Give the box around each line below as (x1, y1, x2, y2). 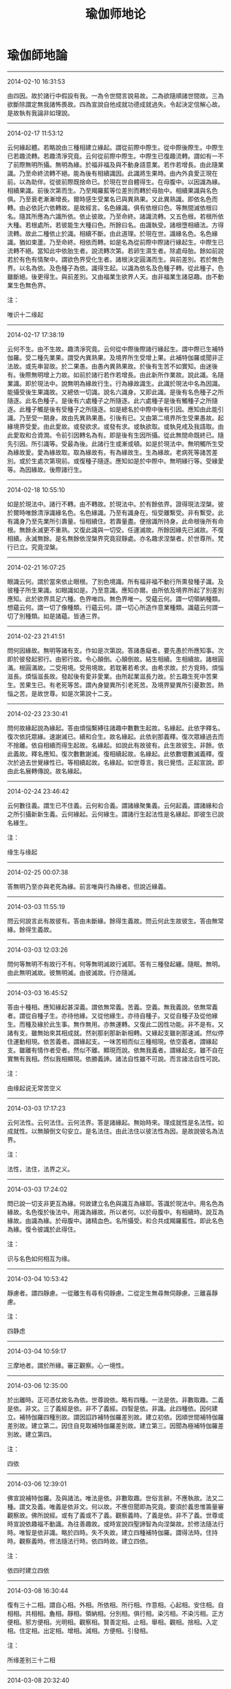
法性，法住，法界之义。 (7, 1165, 74, 1173)
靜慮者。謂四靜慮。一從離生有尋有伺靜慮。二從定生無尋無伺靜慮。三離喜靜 (7, 1289, 218, 1297)
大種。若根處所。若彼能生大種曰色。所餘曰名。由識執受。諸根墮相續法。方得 (7, 221, 224, 229)
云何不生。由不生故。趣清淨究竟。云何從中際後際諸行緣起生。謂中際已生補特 (7, 345, 224, 353)
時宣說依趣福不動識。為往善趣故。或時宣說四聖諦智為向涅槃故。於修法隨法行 (7, 1519, 224, 1528)
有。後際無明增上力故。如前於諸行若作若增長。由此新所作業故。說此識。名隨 (7, 370, 224, 379)
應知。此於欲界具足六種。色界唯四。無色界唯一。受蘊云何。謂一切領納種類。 (7, 594, 224, 603)
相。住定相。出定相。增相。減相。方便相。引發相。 (7, 1626, 152, 1635)
